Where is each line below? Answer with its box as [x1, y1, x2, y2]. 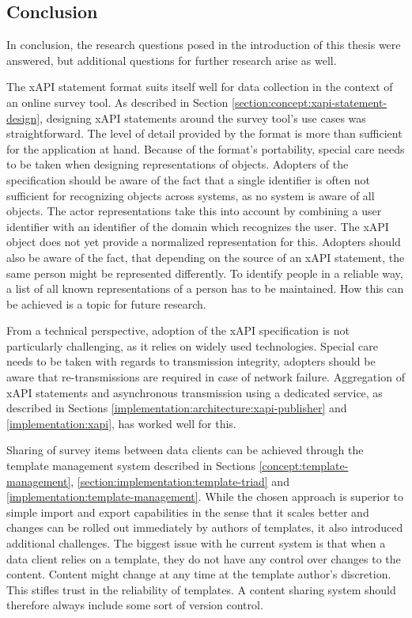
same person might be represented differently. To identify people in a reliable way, [6, 264, 403, 281]
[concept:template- [259, 457, 349, 474]
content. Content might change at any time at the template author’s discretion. [6, 566, 391, 582]
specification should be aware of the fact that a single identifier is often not [6, 171, 371, 188]
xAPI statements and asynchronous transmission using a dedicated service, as [6, 384, 383, 400]
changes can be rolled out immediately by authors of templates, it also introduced [6, 519, 403, 536]
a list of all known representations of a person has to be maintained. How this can [6, 280, 404, 297]
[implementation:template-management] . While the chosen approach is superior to [6, 488, 404, 505]
